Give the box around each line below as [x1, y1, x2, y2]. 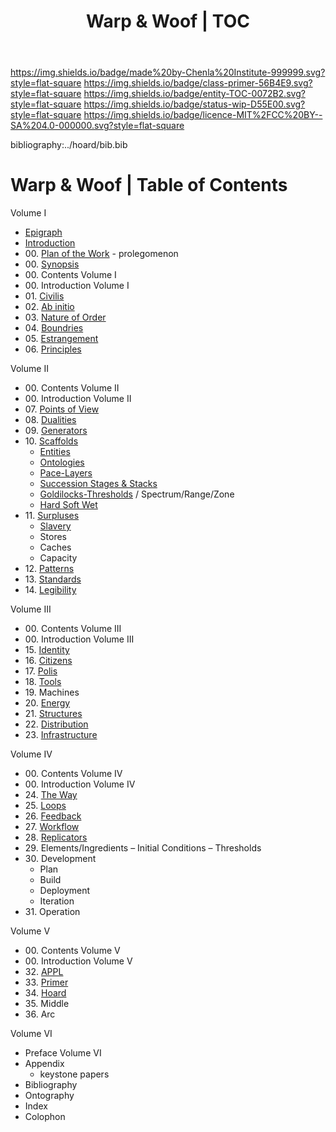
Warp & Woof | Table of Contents [10, 174, 288, 197]
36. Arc [24, 1008, 56, 1020]
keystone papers [39, 1068, 110, 1080]
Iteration [39, 895, 75, 907]
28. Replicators [24, 831, 88, 844]
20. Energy [24, 697, 71, 709]
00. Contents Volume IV [24, 768, 123, 780]
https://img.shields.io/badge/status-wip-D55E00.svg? [83, 98, 306, 110]
